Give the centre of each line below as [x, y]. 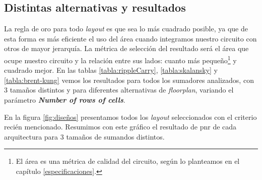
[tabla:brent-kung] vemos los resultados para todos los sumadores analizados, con [129, 80]
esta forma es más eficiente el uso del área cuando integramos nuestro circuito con [130, 38]
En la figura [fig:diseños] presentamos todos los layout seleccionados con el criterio [130, 117]
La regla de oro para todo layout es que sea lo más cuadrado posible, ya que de [126, 29]
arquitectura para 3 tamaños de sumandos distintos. [84, 136]
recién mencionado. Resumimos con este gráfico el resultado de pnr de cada [120, 127]
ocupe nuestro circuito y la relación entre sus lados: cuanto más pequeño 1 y [120, 59]
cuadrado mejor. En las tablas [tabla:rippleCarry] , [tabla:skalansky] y [111, 70]
